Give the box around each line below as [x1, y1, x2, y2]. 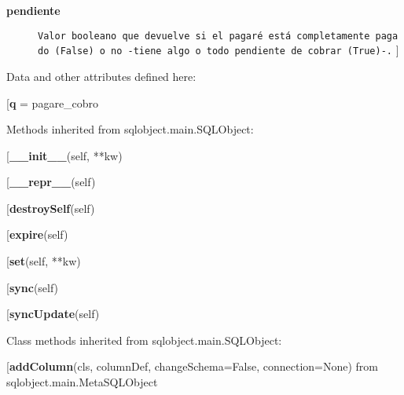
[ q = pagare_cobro [6, 94, 99, 111]
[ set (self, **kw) [6, 253, 81, 269]
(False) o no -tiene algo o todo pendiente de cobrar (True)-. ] [54, 42, 399, 58]
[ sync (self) [6, 279, 59, 295]
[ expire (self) [6, 226, 68, 243]
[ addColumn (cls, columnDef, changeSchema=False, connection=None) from [6, 358, 378, 375]
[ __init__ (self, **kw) [6, 147, 123, 163]
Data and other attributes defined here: [6, 68, 196, 84]
